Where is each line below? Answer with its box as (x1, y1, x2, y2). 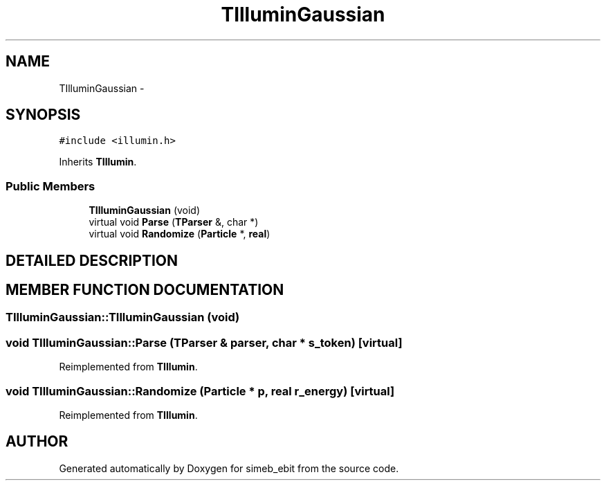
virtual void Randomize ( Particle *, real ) (89, 228, 270, 240)
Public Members (6, 179, 95, 193)
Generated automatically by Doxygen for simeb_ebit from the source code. (59, 462, 399, 474)
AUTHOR (6, 433, 68, 451)
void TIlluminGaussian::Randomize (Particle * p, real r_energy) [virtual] (6, 384, 395, 398)
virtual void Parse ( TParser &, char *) (89, 216, 259, 228)
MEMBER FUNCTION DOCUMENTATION (6, 281, 284, 299)
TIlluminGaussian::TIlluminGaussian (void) (6, 310, 240, 325)
